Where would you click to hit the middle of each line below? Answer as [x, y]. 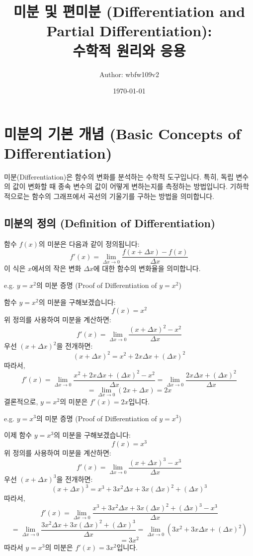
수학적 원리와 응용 [129, 50]
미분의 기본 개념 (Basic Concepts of [123, 133]
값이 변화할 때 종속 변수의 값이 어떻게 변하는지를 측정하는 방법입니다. [120, 186]
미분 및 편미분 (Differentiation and [129, 11]
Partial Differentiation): [129, 31]
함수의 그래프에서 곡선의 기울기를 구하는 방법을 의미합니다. [123, 196]
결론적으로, [21, 401]
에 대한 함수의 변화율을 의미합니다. [147, 268]
